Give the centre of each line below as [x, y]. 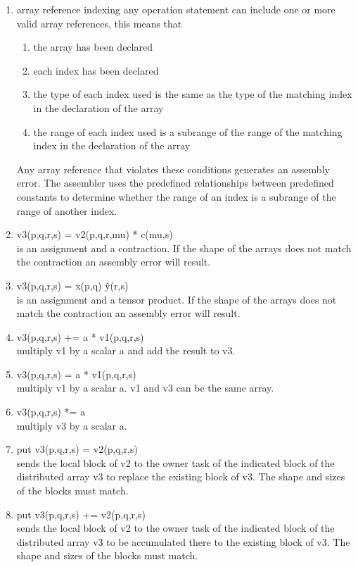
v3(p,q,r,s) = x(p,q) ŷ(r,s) [72, 285]
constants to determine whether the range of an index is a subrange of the [176, 196]
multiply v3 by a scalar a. [72, 425]
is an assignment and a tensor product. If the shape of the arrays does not [177, 299]
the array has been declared [93, 47]
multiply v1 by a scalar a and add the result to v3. [126, 350]
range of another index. [67, 210]
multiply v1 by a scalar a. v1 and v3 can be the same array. [145, 388]
